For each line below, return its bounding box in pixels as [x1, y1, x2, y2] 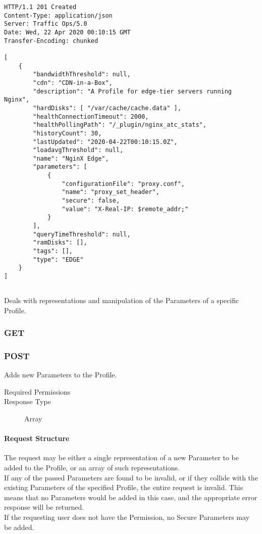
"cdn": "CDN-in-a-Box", [33, 79, 113, 86]
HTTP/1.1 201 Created [4, 4, 77, 11]
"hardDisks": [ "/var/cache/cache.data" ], [33, 104, 181, 112]
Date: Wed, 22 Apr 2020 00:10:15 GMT [4, 28, 131, 36]
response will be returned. [4, 502, 84, 512]
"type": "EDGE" [33, 256, 84, 263]
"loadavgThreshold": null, [33, 147, 124, 154]
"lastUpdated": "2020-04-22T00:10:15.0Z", [33, 138, 178, 145]
